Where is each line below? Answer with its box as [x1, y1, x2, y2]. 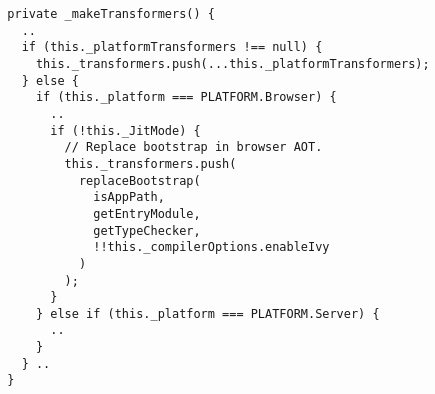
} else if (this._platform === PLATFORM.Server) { [35, 306, 380, 321]
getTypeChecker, [93, 223, 201, 238]
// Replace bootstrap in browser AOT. [64, 140, 323, 155]
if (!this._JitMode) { [50, 123, 201, 138]
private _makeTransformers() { [7, 7, 215, 21]
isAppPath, [93, 190, 165, 205]
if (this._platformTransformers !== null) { [21, 40, 323, 55]
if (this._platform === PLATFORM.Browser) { [35, 90, 337, 105]
